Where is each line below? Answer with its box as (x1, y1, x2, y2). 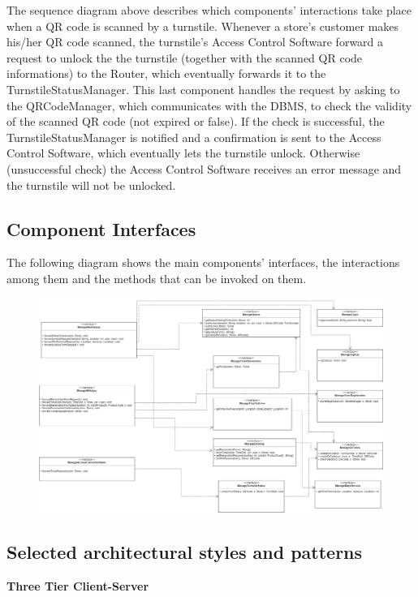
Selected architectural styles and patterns (6, 539, 363, 565)
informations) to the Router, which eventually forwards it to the (6, 65, 326, 82)
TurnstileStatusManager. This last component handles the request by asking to (6, 80, 400, 97)
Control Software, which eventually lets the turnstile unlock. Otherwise (6, 144, 360, 161)
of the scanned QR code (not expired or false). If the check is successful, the (6, 113, 385, 130)
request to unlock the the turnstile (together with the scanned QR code (6, 49, 363, 66)
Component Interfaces (6, 216, 196, 241)
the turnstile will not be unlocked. (6, 176, 176, 193)
